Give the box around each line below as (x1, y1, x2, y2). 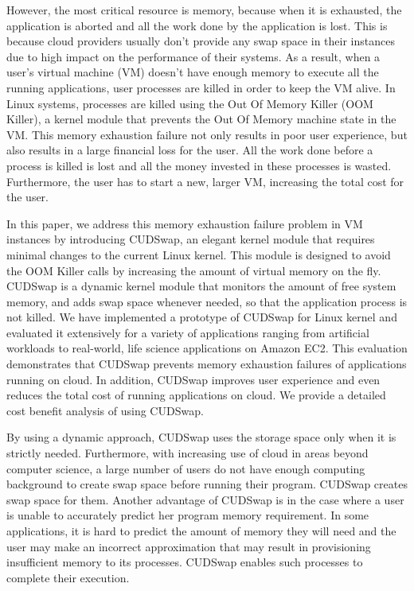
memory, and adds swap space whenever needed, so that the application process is (6, 293, 408, 309)
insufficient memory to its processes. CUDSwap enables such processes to (6, 554, 363, 570)
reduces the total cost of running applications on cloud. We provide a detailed (6, 387, 386, 403)
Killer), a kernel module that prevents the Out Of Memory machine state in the (6, 111, 396, 127)
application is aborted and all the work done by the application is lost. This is (6, 17, 388, 33)
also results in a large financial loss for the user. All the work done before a (6, 142, 373, 158)
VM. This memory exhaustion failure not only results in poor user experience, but (6, 126, 408, 142)
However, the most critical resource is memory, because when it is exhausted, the (6, 2, 402, 17)
